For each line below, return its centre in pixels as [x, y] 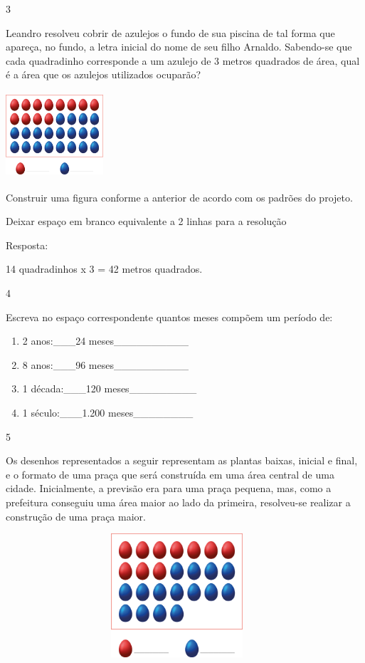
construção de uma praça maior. [76, 516]
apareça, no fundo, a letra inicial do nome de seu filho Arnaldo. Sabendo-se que [179, 47]
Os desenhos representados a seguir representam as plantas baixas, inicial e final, [182, 460]
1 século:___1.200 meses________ [108, 413]
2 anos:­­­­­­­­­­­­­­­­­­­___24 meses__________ [105, 341]
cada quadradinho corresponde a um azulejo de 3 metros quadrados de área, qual [183, 60]
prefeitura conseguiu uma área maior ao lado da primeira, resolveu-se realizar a [178, 502]
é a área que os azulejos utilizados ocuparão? [104, 74]
